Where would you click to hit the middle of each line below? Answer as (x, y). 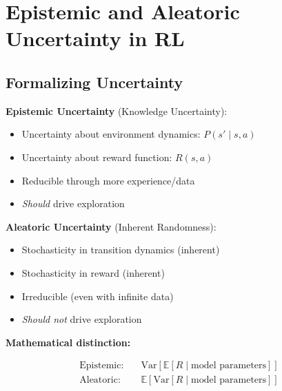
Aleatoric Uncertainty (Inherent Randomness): (111, 226)
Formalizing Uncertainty (94, 82)
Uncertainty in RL (95, 38)
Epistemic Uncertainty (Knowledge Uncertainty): (117, 110)
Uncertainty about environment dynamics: (111, 134)
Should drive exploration (73, 203)
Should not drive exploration (82, 319)
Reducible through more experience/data (108, 180)
